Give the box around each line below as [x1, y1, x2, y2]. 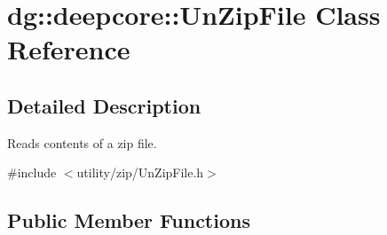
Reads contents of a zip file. [7, 133, 157, 152]
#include [7, 163, 57, 182]
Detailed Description [7, 91, 201, 119]
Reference [7, 31, 130, 67]
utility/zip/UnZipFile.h [76, 163, 204, 182]
